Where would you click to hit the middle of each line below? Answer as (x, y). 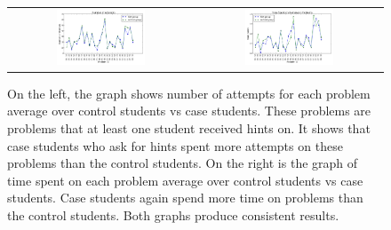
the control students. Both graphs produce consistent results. (173, 214)
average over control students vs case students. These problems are (189, 111)
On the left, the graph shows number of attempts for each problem (189, 93)
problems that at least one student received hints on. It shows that (189, 127)
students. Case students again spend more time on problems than (185, 198)
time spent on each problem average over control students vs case (185, 180)
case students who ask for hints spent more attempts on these (175, 145)
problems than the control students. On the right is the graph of (183, 163)
